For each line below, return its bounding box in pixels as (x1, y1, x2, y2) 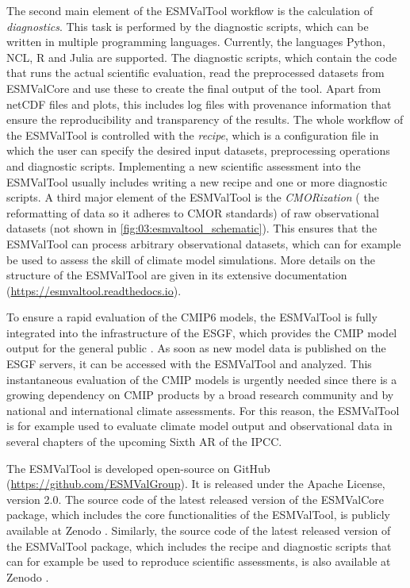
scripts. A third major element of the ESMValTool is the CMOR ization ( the (6, 189, 379, 206)
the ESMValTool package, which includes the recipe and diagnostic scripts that (6, 537, 392, 554)
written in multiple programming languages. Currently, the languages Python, (6, 33, 385, 50)
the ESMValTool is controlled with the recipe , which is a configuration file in (6, 126, 379, 143)
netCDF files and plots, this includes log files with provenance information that (6, 95, 392, 112)
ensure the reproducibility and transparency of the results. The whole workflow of (6, 111, 404, 128)
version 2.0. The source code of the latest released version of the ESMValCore (6, 490, 384, 507)
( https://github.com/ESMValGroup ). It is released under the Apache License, (6, 475, 385, 492)
